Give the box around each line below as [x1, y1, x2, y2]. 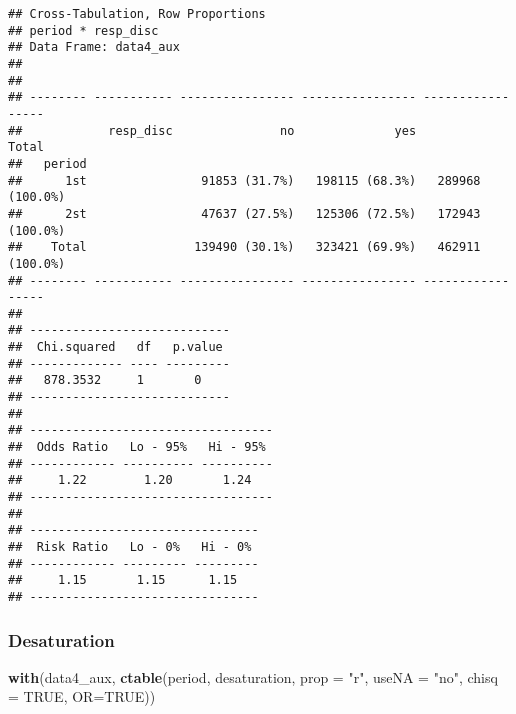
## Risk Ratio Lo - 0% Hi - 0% [8, 540, 252, 554]
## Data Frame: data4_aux [8, 40, 180, 55]
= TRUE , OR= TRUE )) [8, 686, 156, 707]
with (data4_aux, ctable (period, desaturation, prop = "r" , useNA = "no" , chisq [8, 666, 498, 687]
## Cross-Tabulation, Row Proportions [8, 7, 266, 21]
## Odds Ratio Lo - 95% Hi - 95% [8, 440, 266, 455]
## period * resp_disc [8, 23, 159, 38]
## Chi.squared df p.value [8, 340, 223, 355]
